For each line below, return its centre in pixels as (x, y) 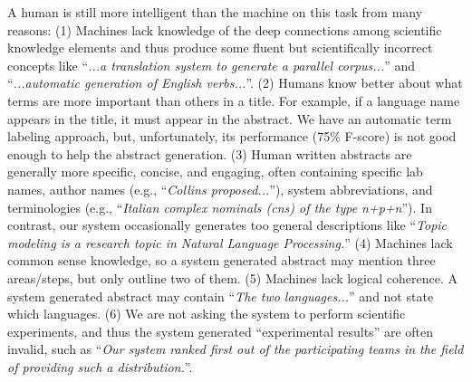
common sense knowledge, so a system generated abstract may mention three (222, 260)
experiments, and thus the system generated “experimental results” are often (221, 331)
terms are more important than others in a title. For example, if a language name (234, 100)
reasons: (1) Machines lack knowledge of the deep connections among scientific (225, 29)
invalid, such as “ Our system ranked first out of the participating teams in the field (236, 349)
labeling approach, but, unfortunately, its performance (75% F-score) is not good (232, 136)
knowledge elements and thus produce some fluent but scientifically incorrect (220, 48)
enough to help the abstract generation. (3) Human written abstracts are (210, 153)
